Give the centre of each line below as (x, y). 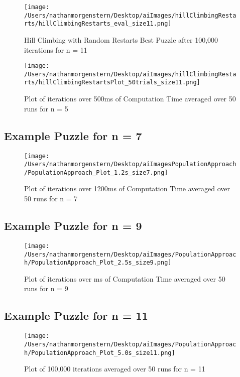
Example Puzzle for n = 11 (76, 316)
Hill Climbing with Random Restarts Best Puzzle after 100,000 (121, 39)
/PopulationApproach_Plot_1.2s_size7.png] (96, 172)
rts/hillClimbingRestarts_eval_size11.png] (98, 24)
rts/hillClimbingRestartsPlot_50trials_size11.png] (112, 83)
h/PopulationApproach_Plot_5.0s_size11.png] (100, 353)
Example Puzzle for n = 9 (73, 226)
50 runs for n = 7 (51, 199)
